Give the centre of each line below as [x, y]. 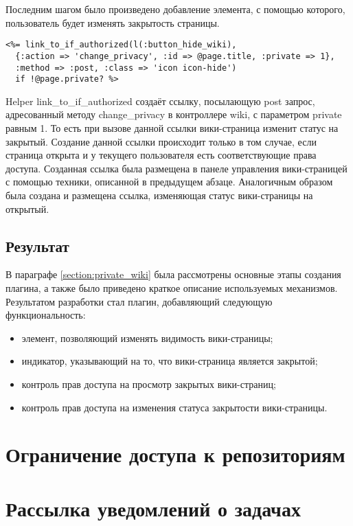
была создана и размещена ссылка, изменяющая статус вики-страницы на [159, 195]
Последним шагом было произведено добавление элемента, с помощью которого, [175, 9]
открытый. [27, 208]
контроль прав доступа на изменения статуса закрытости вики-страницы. [174, 407]
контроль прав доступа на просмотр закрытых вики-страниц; [149, 384]
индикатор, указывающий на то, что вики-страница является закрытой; [170, 361]
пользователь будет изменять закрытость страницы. [113, 22]
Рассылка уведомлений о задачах [153, 508]
